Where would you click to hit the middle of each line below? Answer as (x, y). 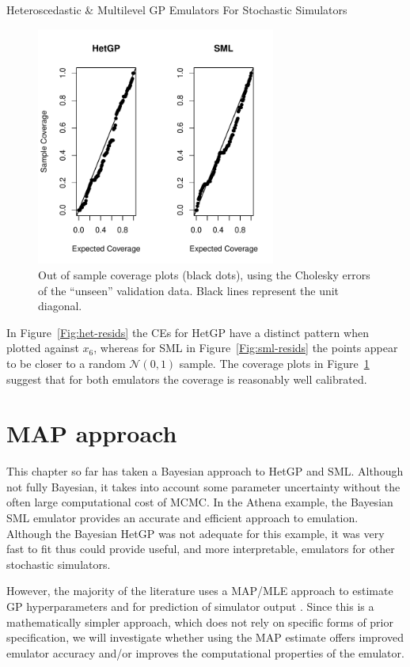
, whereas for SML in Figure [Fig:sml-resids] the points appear (246, 348)
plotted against (43, 348)
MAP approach (92, 433)
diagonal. (60, 306)
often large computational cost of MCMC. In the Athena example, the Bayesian (200, 502)
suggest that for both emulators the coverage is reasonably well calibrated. (187, 379)
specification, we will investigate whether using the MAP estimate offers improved (205, 637)
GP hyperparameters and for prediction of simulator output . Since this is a (190, 606)
